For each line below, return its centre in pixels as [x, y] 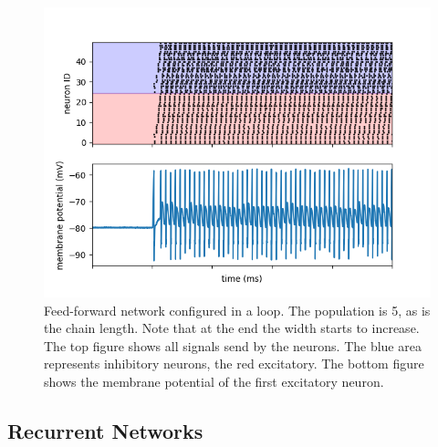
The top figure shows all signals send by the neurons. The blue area [233, 345]
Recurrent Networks [105, 430]
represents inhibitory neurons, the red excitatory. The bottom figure [234, 364]
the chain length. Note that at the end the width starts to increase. [232, 328]
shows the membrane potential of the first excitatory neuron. [214, 381]
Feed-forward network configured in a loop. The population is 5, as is [237, 310]
